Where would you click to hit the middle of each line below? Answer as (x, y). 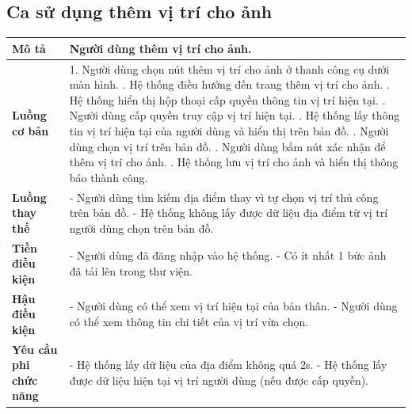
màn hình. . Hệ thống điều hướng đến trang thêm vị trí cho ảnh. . (229, 84)
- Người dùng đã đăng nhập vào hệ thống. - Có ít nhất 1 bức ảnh (228, 255)
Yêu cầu (35, 349)
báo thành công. (109, 177)
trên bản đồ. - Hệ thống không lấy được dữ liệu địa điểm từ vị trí (229, 213)
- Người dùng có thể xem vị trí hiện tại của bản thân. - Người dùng (233, 306)
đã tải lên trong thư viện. (131, 270)
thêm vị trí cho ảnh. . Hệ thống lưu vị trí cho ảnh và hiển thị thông (234, 162)
